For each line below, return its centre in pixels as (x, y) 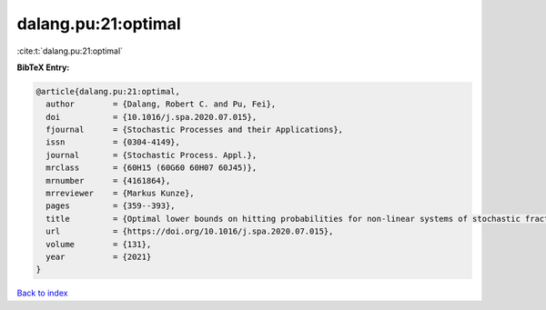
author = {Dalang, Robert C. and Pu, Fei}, (161, 104)
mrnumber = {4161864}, (108, 180)
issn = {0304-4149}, (113, 142)
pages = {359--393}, (111, 206)
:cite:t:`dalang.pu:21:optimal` (70, 51)
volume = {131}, (99, 244)
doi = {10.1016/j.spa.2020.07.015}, (152, 117)
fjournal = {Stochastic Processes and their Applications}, (195, 130)
